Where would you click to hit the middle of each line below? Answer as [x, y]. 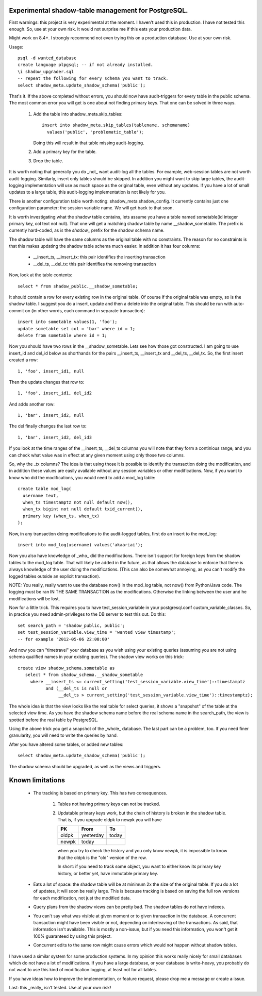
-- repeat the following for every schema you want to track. [93, 78]
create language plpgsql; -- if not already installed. [85, 65]
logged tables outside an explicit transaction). [55, 576]
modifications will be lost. [34, 599]
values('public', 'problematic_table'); [96, 132]
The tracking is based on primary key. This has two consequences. [100, 793]
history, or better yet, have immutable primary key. [108, 873]
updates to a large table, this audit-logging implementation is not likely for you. [87, 192]
